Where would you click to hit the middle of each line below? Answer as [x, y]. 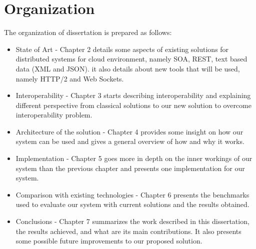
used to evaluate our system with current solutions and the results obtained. [132, 204]
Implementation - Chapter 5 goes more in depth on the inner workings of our [134, 158]
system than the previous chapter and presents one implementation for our [130, 168]
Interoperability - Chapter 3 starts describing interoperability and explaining [133, 95]
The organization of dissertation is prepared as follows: [88, 32]
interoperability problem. [54, 115]
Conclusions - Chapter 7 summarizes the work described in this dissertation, [132, 221]
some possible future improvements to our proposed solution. [109, 241]
